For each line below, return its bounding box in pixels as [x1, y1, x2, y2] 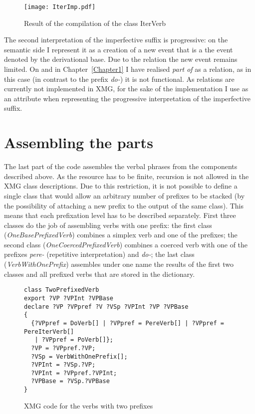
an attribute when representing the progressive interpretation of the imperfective [4, 93, 251, 103]
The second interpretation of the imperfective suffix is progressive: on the [4, 34, 228, 45]
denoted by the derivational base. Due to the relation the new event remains [4, 54, 238, 64]
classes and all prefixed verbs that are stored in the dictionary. [4, 268, 195, 279]
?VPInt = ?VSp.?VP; [31, 361, 96, 369]
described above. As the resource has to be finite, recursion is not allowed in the [4, 171, 249, 181]
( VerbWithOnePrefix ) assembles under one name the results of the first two [4, 259, 234, 269]
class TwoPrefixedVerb [24, 286, 99, 294]
